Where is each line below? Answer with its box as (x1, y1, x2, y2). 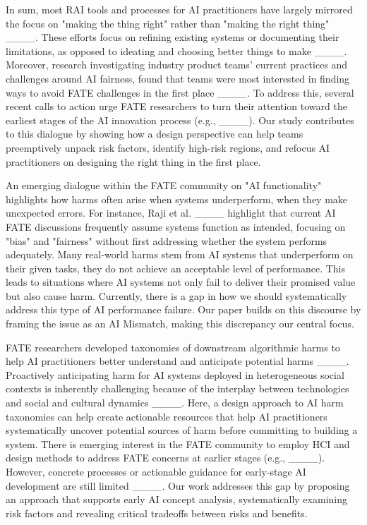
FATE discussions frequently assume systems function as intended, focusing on (6, 219, 346, 234)
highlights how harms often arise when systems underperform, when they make (6, 191, 348, 206)
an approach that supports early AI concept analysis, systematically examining (6, 492, 347, 507)
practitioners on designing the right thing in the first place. (6, 154, 261, 169)
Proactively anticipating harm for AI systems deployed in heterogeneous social (6, 367, 344, 382)
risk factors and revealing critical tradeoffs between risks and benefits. (6, 505, 308, 520)
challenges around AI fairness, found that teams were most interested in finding (6, 71, 350, 85)
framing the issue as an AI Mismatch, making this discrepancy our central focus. (6, 316, 354, 331)
